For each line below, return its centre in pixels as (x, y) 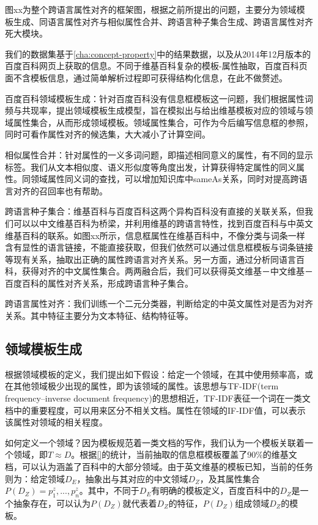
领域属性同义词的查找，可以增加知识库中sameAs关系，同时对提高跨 (165, 179)
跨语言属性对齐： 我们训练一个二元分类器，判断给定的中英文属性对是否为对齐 (159, 303)
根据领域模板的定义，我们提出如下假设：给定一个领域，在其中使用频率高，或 (159, 374)
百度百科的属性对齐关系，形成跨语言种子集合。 (99, 283)
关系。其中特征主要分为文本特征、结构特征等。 (99, 316)
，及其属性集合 (230, 478)
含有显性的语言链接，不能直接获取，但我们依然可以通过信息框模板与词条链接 (159, 247)
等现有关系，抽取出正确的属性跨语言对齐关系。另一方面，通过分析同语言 (150, 259)
